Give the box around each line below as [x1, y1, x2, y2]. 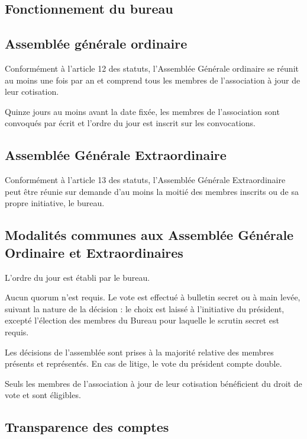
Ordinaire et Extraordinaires [5, 243, 183, 261]
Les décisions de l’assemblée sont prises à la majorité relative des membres [5, 345, 274, 358]
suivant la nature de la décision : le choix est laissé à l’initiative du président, [5, 302, 285, 315]
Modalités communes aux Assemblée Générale [5, 226, 294, 244]
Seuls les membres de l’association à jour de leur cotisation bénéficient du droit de [5, 377, 302, 389]
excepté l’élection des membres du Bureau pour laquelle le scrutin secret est [5, 314, 279, 326]
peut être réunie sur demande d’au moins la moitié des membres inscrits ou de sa [5, 185, 299, 197]
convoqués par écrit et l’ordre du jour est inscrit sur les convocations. [5, 117, 256, 129]
